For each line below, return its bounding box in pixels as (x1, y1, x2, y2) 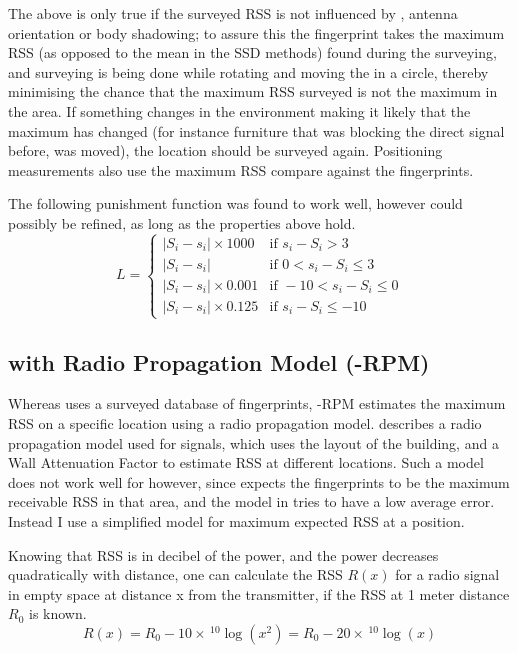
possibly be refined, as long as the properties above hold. (8, 212, 356, 233)
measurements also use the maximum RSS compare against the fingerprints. (8, 159, 474, 180)
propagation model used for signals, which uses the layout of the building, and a (8, 432, 499, 453)
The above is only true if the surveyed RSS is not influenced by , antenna (8, 3, 458, 23)
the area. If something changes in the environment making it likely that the (8, 100, 471, 121)
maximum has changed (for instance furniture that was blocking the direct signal (8, 120, 505, 141)
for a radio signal (395, 564, 500, 585)
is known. (28, 603, 87, 624)
